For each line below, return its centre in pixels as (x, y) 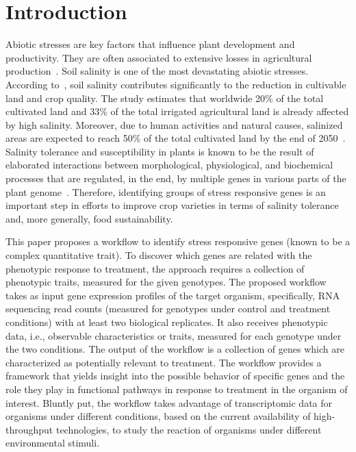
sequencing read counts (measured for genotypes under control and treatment (168, 309)
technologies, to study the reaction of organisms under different (189, 429)
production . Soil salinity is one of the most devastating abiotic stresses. (157, 71)
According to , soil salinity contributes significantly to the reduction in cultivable (176, 84)
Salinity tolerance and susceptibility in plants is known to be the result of (160, 151)
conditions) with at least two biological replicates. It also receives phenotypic (167, 322)
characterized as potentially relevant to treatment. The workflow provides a (164, 362)
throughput (29, 429)
